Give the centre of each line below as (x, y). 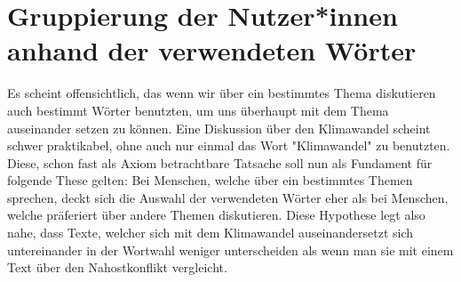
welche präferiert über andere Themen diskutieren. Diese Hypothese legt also (216, 215)
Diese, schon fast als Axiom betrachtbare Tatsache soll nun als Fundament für (220, 162)
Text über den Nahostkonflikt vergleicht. (117, 267)
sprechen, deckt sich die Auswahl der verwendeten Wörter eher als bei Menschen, (228, 197)
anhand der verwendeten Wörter (212, 50)
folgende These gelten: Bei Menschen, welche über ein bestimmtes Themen (210, 180)
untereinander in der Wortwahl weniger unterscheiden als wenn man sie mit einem (230, 250)
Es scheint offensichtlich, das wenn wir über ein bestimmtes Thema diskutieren (222, 93)
